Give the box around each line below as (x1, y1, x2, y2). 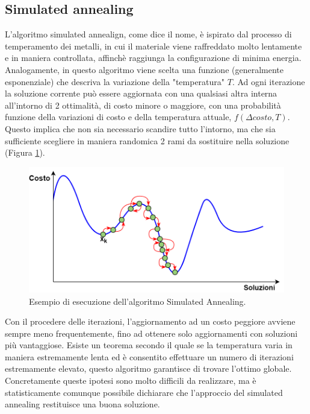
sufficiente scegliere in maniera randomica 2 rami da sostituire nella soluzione (5, 134, 290, 147)
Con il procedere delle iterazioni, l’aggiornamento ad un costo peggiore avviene (5, 315, 296, 328)
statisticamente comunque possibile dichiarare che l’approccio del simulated (5, 386, 283, 398)
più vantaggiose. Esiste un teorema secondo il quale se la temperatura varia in (5, 339, 293, 351)
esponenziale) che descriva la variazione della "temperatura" (5, 75, 225, 88)
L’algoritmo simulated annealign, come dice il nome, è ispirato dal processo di (5, 28, 292, 40)
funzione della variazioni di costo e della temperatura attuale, (5, 110, 232, 123)
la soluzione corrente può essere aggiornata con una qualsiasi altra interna (5, 87, 277, 100)
